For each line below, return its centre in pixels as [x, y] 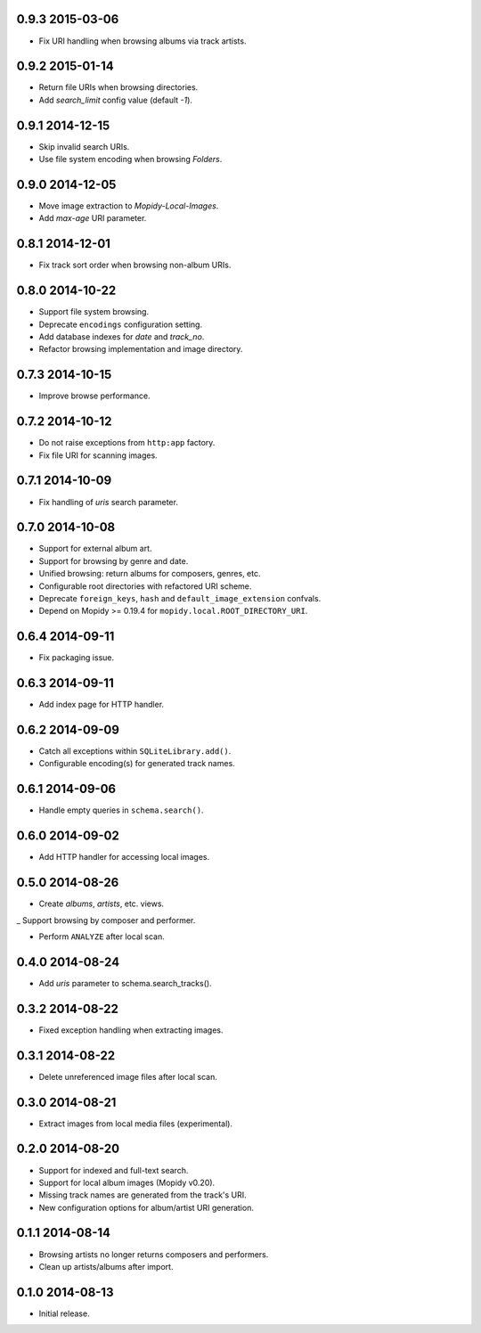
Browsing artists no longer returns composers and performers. [154, 1254]
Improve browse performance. [94, 396]
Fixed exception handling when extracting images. [131, 1030]
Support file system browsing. [94, 312]
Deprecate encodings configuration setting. [121, 324]
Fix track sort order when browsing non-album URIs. [135, 265]
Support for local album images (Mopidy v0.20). [127, 1182]
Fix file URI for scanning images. [98, 455]
